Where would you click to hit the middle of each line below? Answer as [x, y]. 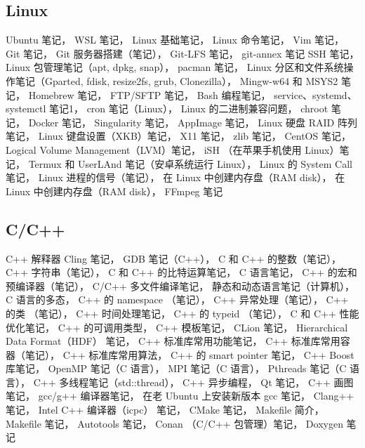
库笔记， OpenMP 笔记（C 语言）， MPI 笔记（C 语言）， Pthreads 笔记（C [176, 368]
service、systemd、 [316, 94]
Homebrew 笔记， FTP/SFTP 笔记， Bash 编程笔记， [150, 94]
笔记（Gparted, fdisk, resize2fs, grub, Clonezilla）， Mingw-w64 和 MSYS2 [177, 80]
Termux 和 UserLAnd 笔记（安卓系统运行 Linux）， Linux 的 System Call [190, 163]
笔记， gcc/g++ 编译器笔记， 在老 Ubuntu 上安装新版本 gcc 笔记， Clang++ [180, 396]
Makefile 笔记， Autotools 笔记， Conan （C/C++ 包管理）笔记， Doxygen [174, 423]
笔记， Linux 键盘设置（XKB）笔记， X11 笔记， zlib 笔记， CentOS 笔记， [178, 136]
